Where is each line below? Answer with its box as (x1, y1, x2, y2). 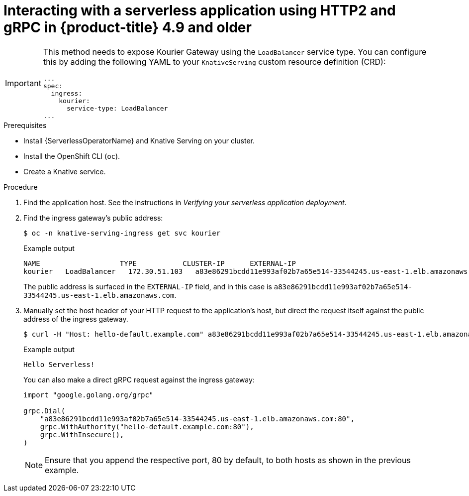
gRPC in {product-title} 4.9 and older (3, 19, 252, 36)
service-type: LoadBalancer (66, 104, 168, 112)
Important (5, 78, 41, 88)
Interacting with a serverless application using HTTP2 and (3, 2, 396, 19)
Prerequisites (3, 121, 47, 129)
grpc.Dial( (23, 406, 66, 415)
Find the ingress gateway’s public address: (23, 213, 163, 222)
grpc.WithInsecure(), (40, 430, 124, 439)
